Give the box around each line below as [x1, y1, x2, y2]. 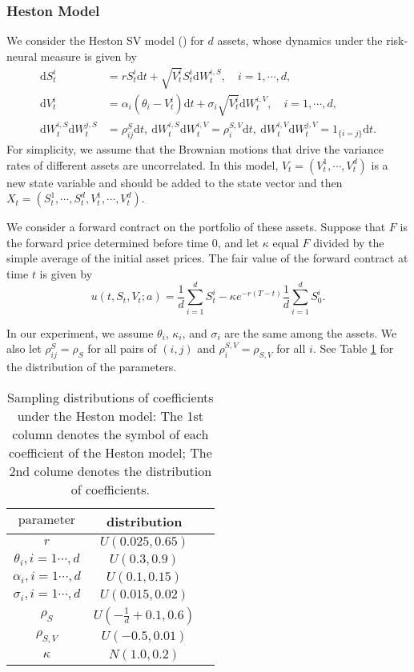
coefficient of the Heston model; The [8, 442, 212, 462]
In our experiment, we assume [6, 324, 154, 341]
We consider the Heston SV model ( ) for [6, 32, 204, 49]
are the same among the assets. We [224, 324, 397, 341]
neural [6, 47, 38, 64]
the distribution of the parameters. [6, 358, 177, 374]
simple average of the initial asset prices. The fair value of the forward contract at [6, 250, 408, 266]
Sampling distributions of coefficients [6, 387, 214, 406]
